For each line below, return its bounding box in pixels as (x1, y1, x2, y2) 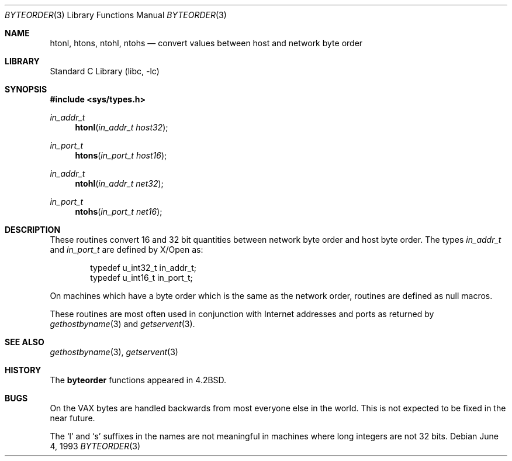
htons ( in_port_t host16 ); (75, 150, 167, 160)
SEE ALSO (5, 337, 44, 347)
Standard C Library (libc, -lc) (50, 66, 160, 76)
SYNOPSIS (5, 84, 47, 94)
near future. (50, 413, 95, 423)
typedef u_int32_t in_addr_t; (90, 263, 197, 273)
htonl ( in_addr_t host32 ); (75, 122, 168, 132)
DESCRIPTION (5, 225, 61, 235)
